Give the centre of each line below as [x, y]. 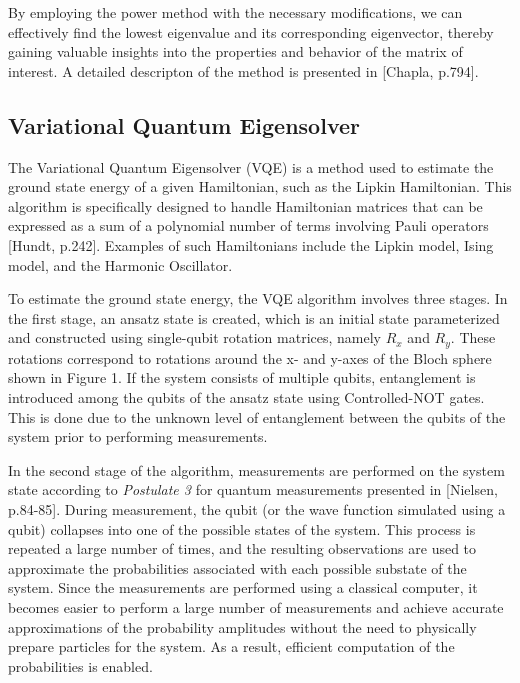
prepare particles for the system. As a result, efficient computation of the [231, 646]
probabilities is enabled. [80, 665]
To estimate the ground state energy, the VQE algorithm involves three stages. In [258, 298]
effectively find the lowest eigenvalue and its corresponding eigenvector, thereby [251, 31]
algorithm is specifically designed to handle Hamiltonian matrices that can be [245, 205]
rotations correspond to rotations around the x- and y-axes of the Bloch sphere [250, 357]
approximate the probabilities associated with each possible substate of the [237, 567]
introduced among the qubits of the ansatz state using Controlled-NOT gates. [246, 396]
